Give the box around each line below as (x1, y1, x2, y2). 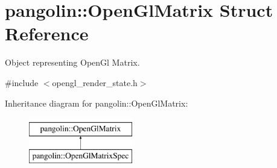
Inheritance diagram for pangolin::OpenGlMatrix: (5, 96, 188, 109)
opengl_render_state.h (52, 76, 138, 89)
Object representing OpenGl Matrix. (5, 56, 140, 69)
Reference (5, 21, 89, 46)
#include (5, 76, 39, 89)
